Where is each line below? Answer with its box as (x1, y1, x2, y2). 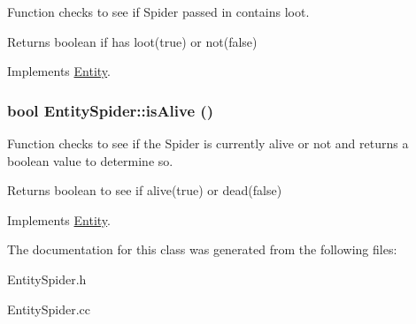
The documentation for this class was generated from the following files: (7, 240, 397, 259)
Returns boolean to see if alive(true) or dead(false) (7, 181, 282, 200)
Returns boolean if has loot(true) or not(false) (7, 32, 258, 50)
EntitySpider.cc (7, 299, 90, 318)
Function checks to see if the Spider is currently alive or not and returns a (7, 134, 409, 152)
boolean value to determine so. (7, 151, 173, 170)
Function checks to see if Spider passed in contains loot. (7, 3, 310, 20)
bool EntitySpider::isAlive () (7, 99, 213, 121)
